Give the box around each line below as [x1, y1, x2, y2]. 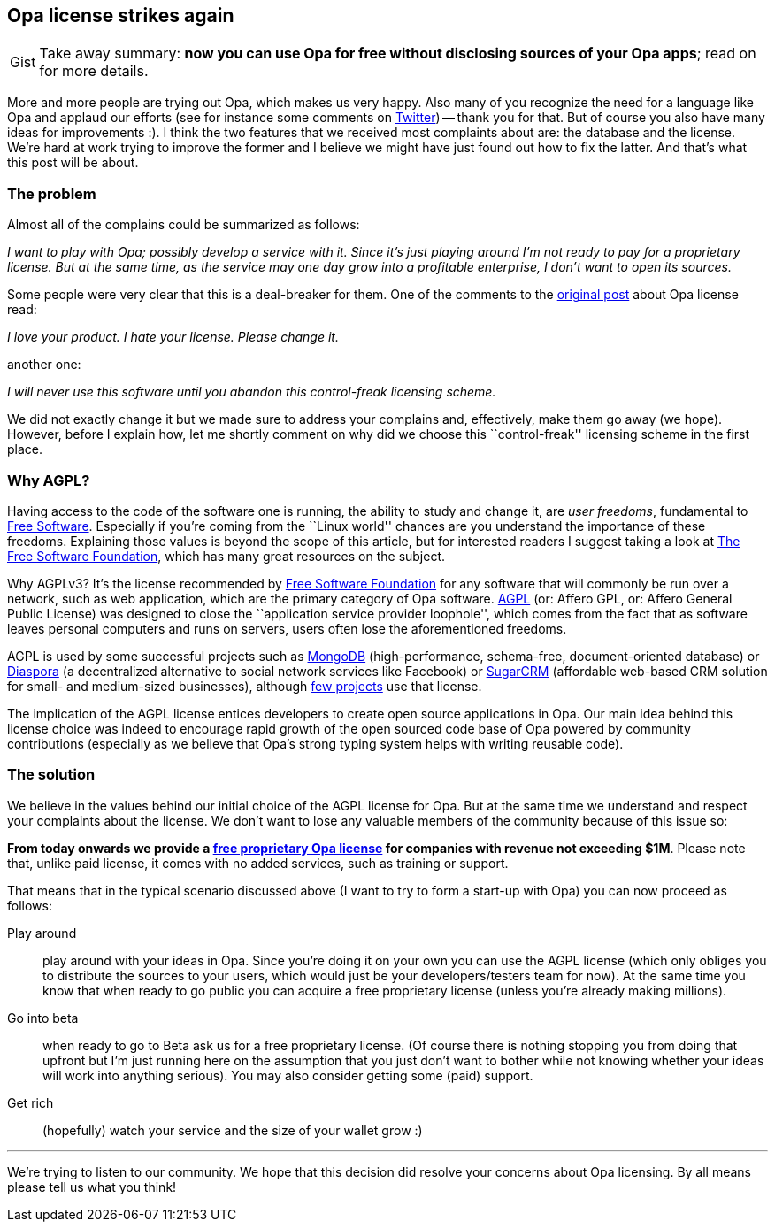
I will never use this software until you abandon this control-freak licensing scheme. [7, 384, 496, 400]
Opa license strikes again [7, 4, 234, 27]
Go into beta [7, 1010, 79, 1025]
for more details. [39, 62, 149, 81]
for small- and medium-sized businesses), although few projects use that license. [7, 678, 482, 694]
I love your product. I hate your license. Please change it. [7, 329, 339, 345]
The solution [7, 765, 96, 784]
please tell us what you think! [7, 1179, 177, 1194]
